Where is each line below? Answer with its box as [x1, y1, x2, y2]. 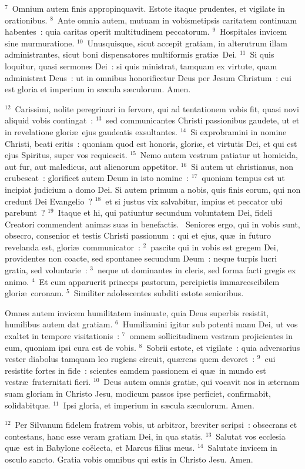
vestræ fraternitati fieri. [5, 376, 91, 388]
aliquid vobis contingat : [5, 114, 93, 126]
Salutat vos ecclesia [216, 430, 286, 442]
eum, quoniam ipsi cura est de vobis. [5, 341, 136, 353]
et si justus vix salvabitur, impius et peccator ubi [105, 195, 283, 207]
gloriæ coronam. [5, 287, 64, 299]
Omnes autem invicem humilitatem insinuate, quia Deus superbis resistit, [5, 306, 269, 319]
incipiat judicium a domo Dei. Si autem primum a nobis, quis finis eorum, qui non [5, 183, 301, 195]
